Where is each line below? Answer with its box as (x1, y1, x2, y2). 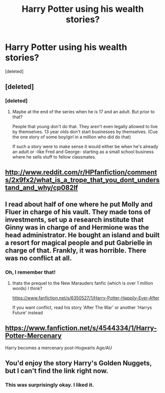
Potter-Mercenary (5, 331, 62, 340)
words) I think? (12, 285, 43, 291)
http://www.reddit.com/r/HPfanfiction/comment (5, 168, 158, 177)
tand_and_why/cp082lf (5, 184, 78, 192)
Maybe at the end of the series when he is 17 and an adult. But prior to (12, 108, 155, 114)
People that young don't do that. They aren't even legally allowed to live (12, 123, 158, 129)
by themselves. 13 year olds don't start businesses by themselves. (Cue (12, 129, 158, 134)
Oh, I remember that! (5, 269, 56, 276)
